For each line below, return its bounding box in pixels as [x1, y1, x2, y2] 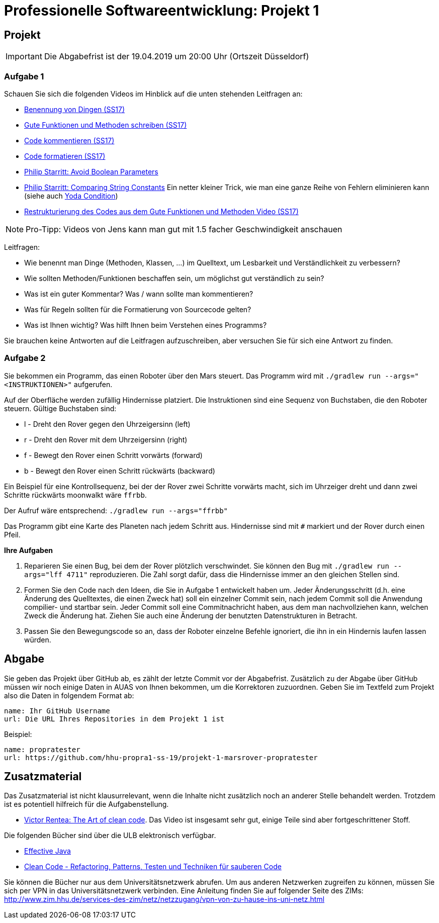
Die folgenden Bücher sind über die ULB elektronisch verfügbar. [4, 831, 216, 840]
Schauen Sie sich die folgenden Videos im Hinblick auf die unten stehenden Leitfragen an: [4, 89, 303, 98]
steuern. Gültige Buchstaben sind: [4, 404, 117, 413]
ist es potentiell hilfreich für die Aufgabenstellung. [4, 800, 169, 809]
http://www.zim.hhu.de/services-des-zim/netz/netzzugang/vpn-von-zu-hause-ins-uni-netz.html [4, 895, 325, 904]
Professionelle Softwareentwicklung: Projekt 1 [4, 2, 319, 19]
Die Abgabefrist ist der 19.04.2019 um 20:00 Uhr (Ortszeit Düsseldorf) [44, 51, 309, 62]
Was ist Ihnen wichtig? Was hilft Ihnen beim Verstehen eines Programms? [24, 320, 267, 329]
